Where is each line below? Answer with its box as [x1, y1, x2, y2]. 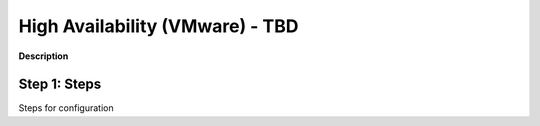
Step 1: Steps [18, 76, 102, 93]
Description [18, 50, 69, 62]
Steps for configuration [18, 102, 114, 114]
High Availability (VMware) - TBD [18, 15, 299, 37]
